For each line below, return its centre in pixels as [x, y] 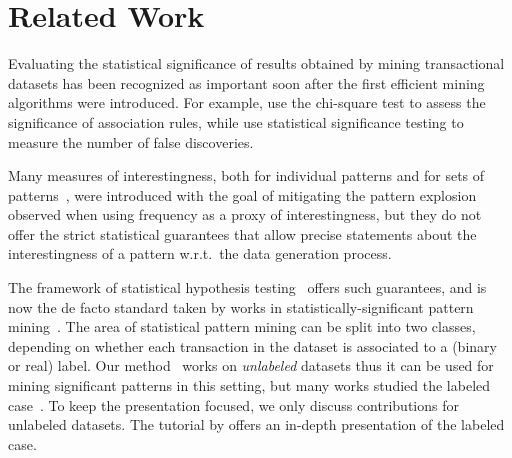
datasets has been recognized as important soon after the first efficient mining [246, 82]
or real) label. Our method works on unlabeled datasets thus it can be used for [251, 365]
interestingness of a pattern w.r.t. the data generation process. [200, 253]
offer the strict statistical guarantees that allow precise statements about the [242, 233]
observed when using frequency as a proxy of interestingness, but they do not [245, 214]
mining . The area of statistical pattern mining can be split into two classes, [242, 326]
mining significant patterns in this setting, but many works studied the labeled [249, 385]
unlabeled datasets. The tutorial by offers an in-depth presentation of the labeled [256, 424]
